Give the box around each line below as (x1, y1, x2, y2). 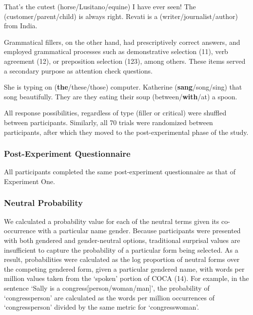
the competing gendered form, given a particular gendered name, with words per (4, 263, 245, 274)
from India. (4, 20, 38, 31)
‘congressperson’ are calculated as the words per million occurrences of (4, 292, 214, 302)
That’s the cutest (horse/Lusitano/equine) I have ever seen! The (4, 1, 196, 11)
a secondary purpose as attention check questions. (4, 65, 153, 75)
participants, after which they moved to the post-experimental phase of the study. (4, 127, 249, 137)
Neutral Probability (4, 197, 83, 209)
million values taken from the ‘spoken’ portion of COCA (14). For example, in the (4, 273, 249, 283)
